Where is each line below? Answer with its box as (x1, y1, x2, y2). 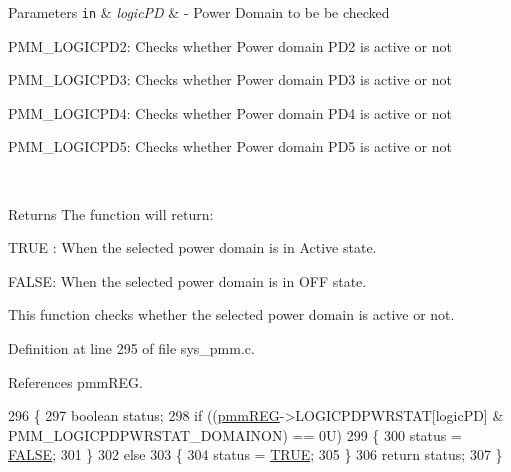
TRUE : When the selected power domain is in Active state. (8, 237, 377, 258)
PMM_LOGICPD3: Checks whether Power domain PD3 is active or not (8, 69, 452, 90)
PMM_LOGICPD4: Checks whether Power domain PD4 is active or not (8, 102, 452, 123)
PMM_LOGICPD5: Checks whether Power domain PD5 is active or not (8, 136, 452, 157)
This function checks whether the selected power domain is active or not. (8, 304, 455, 325)
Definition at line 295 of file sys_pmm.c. (8, 338, 255, 358)
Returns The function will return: (8, 203, 214, 224)
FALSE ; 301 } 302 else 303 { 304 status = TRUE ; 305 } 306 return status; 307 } (8, 444, 503, 465)
